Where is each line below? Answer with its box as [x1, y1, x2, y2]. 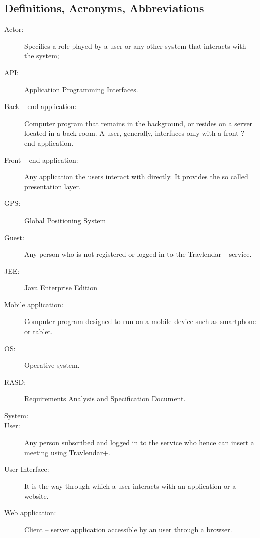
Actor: [4, 24, 24, 34]
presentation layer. [24, 181, 81, 191]
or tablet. [24, 326, 53, 337]
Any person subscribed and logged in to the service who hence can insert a [24, 437, 254, 448]
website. [24, 490, 49, 501]
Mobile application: [4, 299, 63, 309]
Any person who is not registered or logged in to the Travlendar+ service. [24, 249, 252, 259]
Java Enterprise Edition [24, 282, 98, 293]
